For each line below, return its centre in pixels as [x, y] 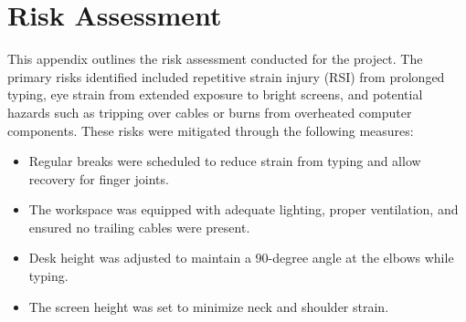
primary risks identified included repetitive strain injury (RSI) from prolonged [226, 76]
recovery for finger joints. [99, 178]
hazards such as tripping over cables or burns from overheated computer [210, 112]
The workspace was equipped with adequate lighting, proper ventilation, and [244, 209]
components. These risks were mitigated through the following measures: [211, 130]
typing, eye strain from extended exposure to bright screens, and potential [215, 94]
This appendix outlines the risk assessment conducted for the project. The [215, 59]
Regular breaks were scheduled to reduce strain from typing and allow [225, 161]
